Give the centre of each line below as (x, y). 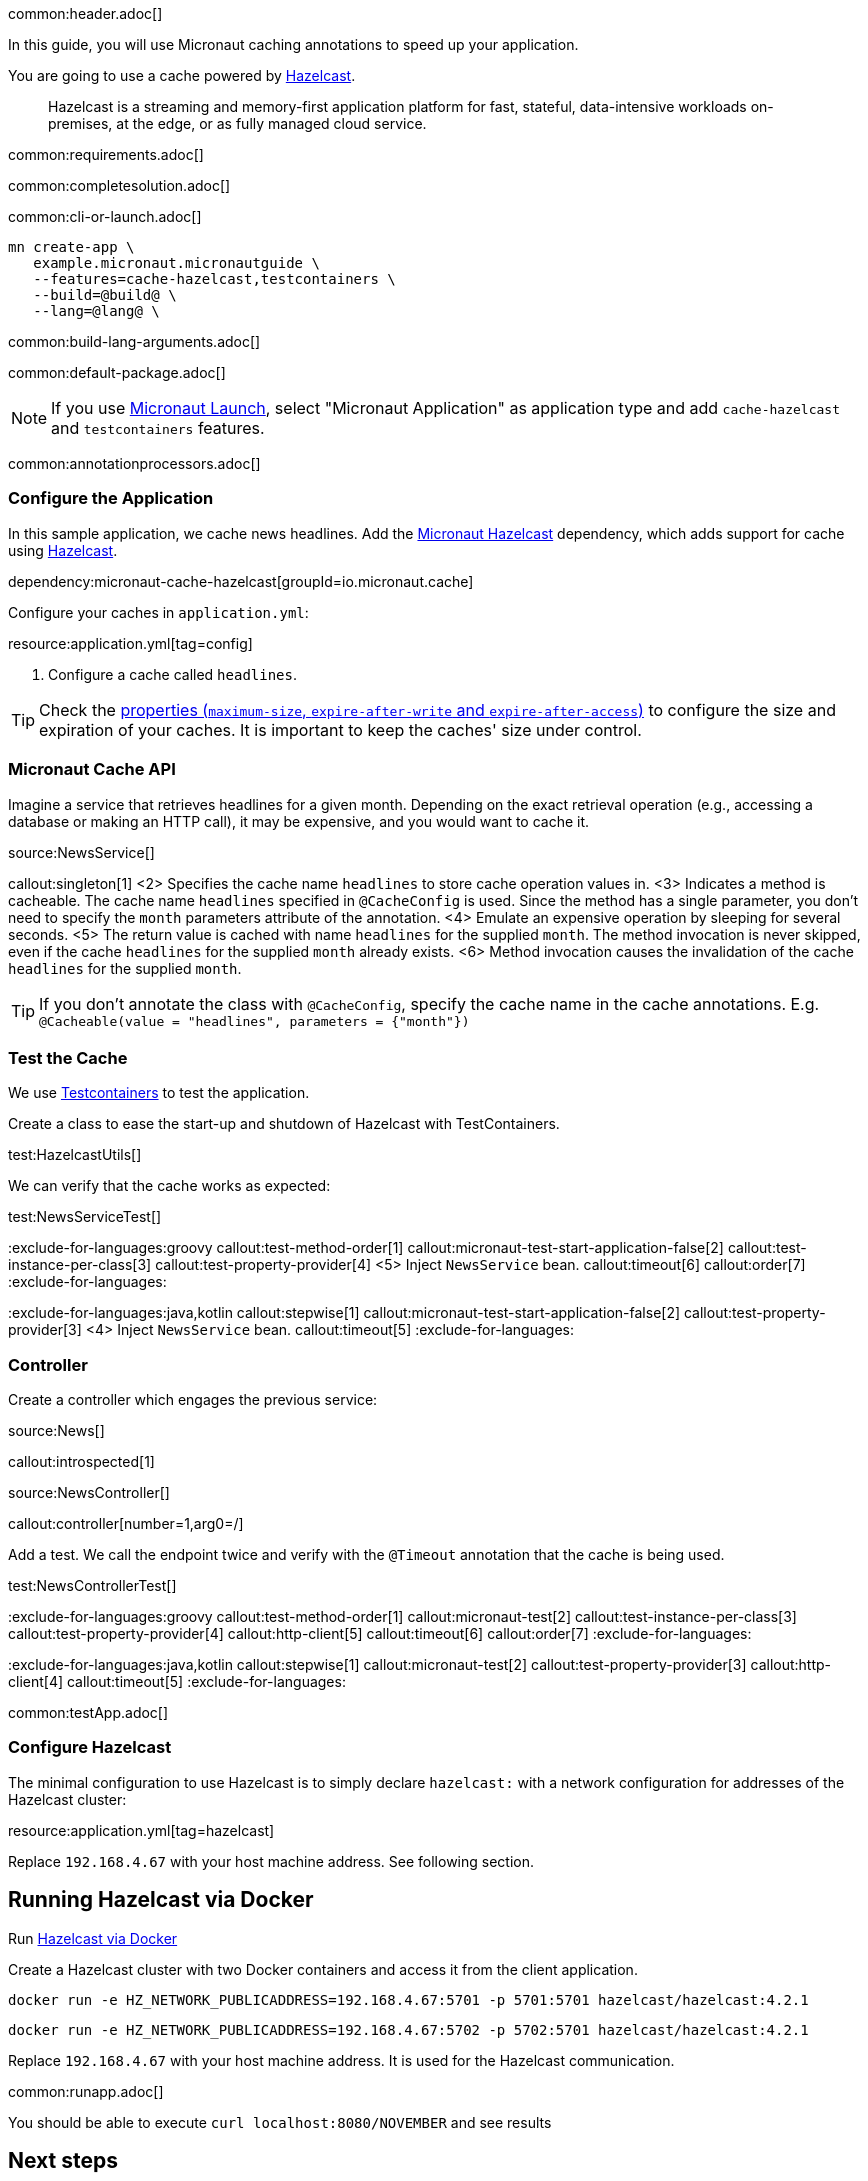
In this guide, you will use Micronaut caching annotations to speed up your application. (293, 44)
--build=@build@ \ (105, 295)
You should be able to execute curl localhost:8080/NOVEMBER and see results (280, 2122)
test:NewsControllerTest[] (92, 1585)
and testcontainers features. (158, 428)
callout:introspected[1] (81, 1461)
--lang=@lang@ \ (96, 311)
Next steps (63, 2161)
